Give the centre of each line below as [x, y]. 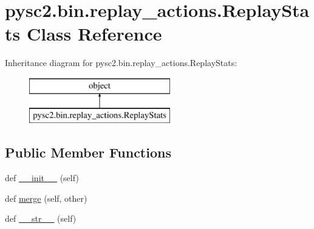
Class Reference [94, 34]
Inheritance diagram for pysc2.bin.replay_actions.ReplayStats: [121, 63]
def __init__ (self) [42, 178]
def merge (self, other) [46, 198]
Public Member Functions [88, 152]
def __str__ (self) [41, 218]
